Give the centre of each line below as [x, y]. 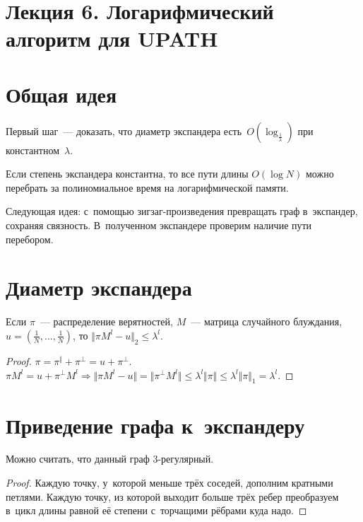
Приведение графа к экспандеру [155, 425]
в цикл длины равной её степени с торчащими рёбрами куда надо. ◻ [156, 510]
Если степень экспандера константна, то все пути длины [127, 174]
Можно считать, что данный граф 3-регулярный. [110, 459]
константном [32, 150]
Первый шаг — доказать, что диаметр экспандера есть [124, 130]
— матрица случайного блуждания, [267, 321]
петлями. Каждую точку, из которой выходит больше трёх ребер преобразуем [172, 496]
